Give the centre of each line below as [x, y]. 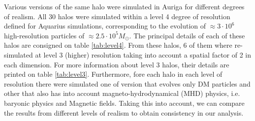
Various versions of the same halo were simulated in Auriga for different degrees [124, 6]
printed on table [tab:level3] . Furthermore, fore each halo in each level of [113, 74]
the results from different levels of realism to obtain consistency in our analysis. [124, 112]
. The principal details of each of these [187, 35]
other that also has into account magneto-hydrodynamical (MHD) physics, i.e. [122, 93]
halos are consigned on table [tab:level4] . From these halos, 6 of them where [118, 45]
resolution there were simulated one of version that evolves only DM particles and [127, 83]
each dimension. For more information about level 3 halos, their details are [117, 64]
